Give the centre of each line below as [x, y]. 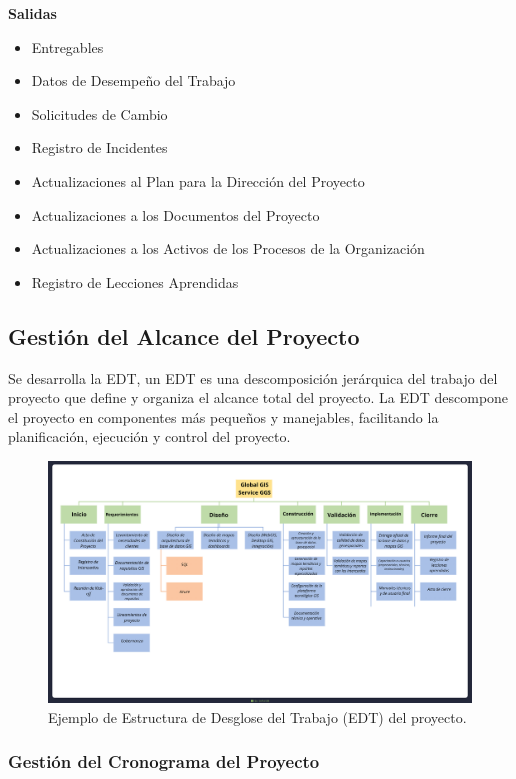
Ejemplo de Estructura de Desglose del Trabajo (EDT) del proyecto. [257, 716]
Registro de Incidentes [99, 147]
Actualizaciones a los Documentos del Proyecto [175, 214]
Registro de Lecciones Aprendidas [135, 281]
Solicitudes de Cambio [99, 113]
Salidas [32, 13]
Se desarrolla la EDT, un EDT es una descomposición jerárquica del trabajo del [253, 377]
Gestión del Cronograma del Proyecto [164, 761]
